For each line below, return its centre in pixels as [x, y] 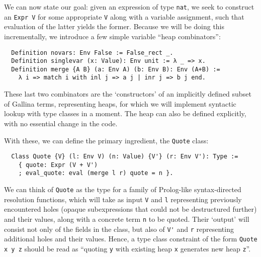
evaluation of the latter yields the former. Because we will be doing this [114, 26]
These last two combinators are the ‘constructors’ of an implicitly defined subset [128, 94]
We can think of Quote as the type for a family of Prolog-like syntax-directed [123, 189]
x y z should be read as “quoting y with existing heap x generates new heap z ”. [127, 248]
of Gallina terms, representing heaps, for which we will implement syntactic [120, 103]
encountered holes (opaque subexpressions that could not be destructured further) [130, 209]
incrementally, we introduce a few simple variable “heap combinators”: [112, 36]
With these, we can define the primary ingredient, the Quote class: [106, 140]
